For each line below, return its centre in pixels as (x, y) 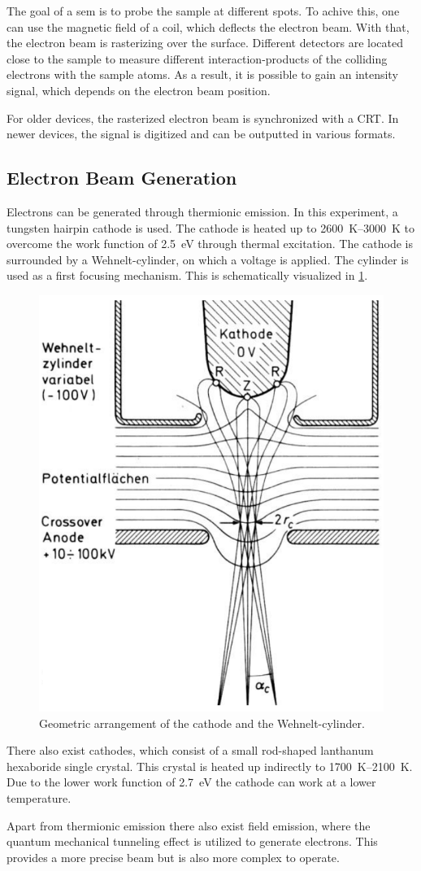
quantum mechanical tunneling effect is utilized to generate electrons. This (192, 841)
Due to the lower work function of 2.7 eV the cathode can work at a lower (191, 782)
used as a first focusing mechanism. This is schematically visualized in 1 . (187, 275)
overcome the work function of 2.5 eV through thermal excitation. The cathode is (210, 244)
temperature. (39, 798)
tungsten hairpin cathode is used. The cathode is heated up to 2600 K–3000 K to (211, 227)
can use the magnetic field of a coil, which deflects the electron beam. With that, (208, 26)
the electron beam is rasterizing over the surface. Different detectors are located (205, 43)
